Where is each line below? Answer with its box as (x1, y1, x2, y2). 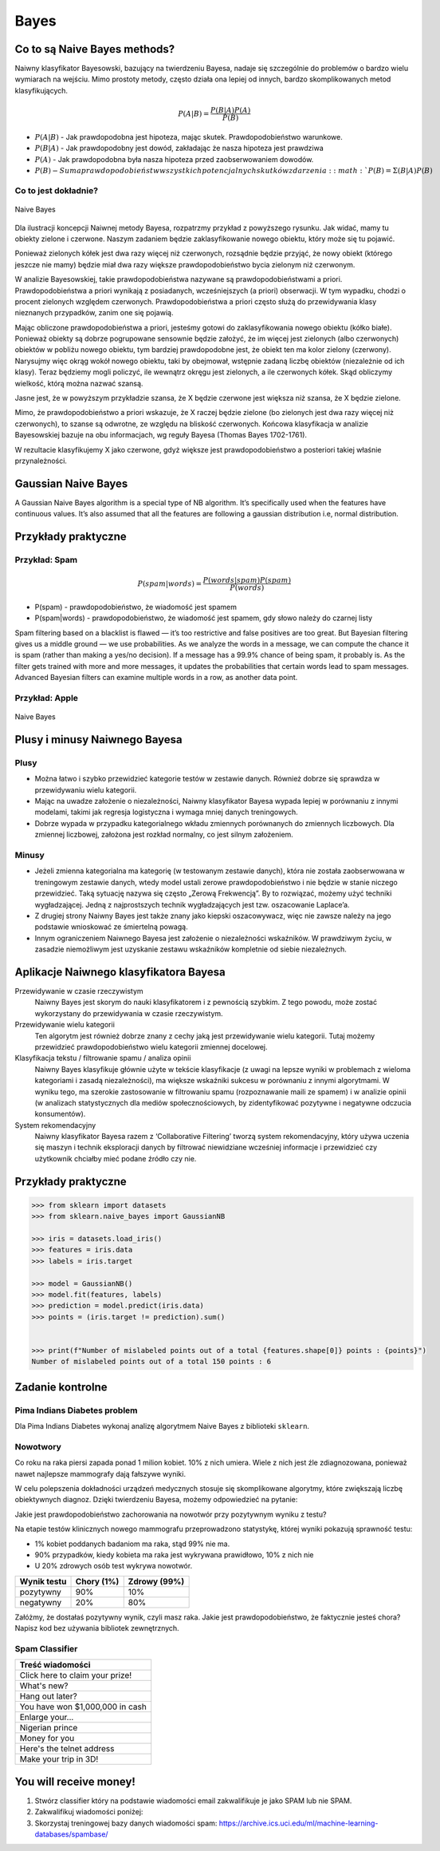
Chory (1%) (75, 1576, 120, 1587)
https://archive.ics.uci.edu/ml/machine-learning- (218, 1818, 379, 1828)
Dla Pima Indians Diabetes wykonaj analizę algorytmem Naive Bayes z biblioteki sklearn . (14, 1422, 310, 1431)
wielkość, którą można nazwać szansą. (14, 378, 143, 388)
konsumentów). (34, 1109, 86, 1119)
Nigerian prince (19, 1722, 78, 1734)
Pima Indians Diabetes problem (14, 1405, 139, 1416)
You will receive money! (14, 1774, 136, 1788)
